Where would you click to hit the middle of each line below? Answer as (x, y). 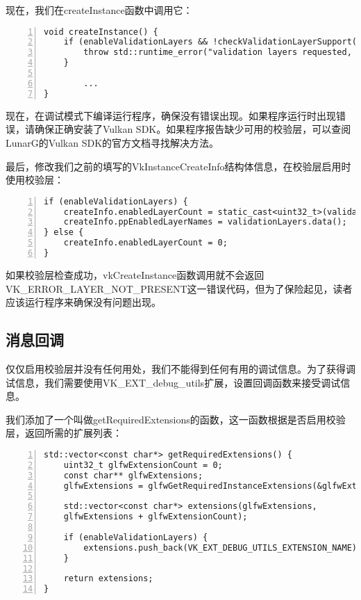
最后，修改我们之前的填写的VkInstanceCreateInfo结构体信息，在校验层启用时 (178, 166)
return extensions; (108, 579)
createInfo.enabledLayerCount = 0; (145, 243)
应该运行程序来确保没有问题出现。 (83, 302)
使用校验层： (35, 180)
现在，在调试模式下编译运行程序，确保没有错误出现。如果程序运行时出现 (171, 115)
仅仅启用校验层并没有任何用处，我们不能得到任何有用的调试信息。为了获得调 (180, 368)
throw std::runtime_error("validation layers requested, (218, 52)
